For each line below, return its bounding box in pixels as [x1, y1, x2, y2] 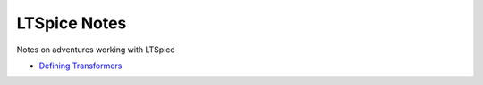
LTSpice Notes [16, 13, 127, 33]
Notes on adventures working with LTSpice [16, 44, 175, 55]
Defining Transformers [38, 60, 123, 71]
